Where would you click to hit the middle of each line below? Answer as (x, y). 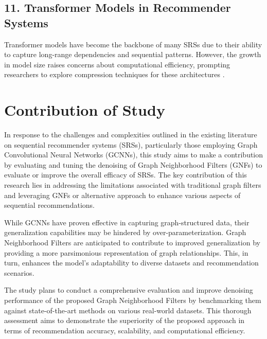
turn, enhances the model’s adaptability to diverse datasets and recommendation (131, 263)
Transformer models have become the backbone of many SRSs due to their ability (133, 44)
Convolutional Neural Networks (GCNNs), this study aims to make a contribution (134, 155)
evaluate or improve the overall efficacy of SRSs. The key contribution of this (126, 175)
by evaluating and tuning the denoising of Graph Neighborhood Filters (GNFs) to (133, 164)
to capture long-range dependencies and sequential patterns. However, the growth (133, 54)
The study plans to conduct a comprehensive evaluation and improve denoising (129, 290)
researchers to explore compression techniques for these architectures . (114, 74)
